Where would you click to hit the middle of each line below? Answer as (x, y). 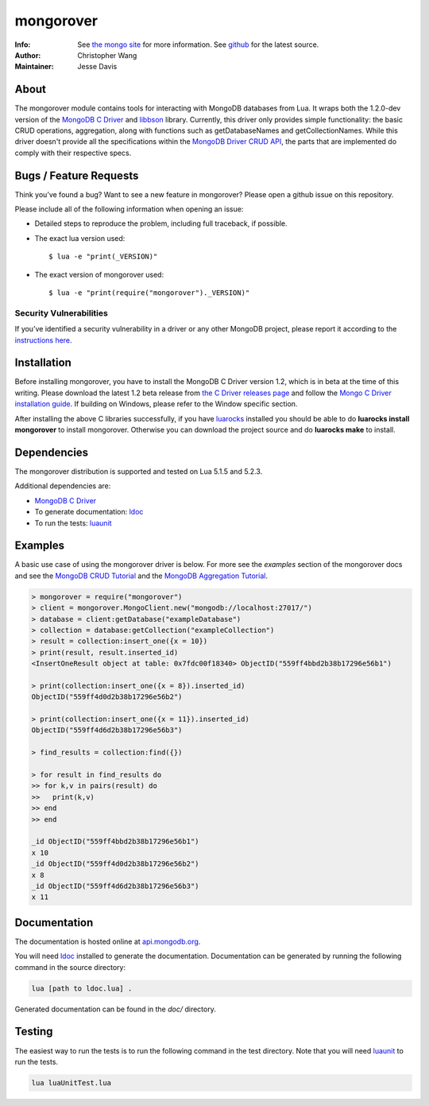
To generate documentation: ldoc (89, 512)
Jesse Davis (97, 67)
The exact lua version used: (80, 238)
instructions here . (43, 340)
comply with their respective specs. (73, 153)
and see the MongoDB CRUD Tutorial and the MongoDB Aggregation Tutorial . (141, 576)
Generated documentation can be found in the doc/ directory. (115, 1009)
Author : (28, 55)
